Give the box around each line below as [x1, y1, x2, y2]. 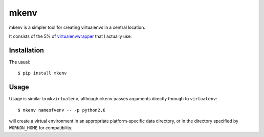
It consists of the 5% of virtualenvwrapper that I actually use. [9, 33, 132, 39]
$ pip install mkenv [18, 70, 67, 76]
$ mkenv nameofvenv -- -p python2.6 [18, 107, 106, 113]
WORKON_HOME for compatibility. [9, 125, 73, 131]
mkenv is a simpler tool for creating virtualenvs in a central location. [9, 24, 146, 30]
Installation [9, 46, 44, 54]
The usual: [9, 59, 30, 65]
